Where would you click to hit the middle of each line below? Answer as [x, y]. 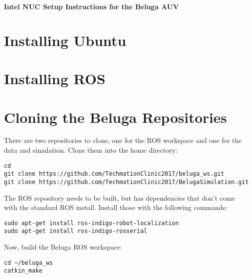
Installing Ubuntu [65, 40]
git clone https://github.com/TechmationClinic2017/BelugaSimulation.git [126, 182]
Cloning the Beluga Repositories [115, 117]
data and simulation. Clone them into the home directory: [91, 150]
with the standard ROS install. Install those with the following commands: [116, 207]
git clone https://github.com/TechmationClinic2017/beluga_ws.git [114, 174]
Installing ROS [55, 79]
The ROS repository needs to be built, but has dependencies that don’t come [120, 197]
